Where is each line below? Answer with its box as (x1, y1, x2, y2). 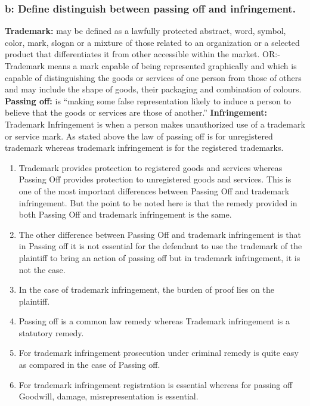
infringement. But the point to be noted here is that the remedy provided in (18, 196, 297, 209)
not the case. (18, 263, 66, 275)
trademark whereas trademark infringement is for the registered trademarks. (5, 141, 284, 154)
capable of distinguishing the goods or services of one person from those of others (5, 71, 302, 83)
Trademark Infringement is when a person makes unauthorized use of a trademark (5, 117, 305, 130)
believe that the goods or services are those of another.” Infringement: (5, 106, 268, 119)
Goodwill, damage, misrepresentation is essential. (18, 390, 199, 402)
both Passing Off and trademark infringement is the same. (18, 208, 232, 221)
